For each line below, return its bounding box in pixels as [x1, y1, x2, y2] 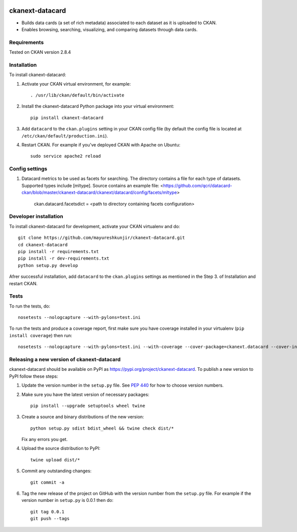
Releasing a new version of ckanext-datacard [9, 356, 121, 363]
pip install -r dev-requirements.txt [18, 256, 110, 262]
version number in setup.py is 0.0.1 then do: [21, 497, 114, 503]
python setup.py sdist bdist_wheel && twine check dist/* [30, 425, 174, 431]
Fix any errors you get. [21, 437, 68, 443]
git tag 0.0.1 [30, 509, 64, 514]
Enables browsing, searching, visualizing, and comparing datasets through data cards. [21, 26, 198, 32]
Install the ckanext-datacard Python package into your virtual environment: [21, 103, 174, 109]
